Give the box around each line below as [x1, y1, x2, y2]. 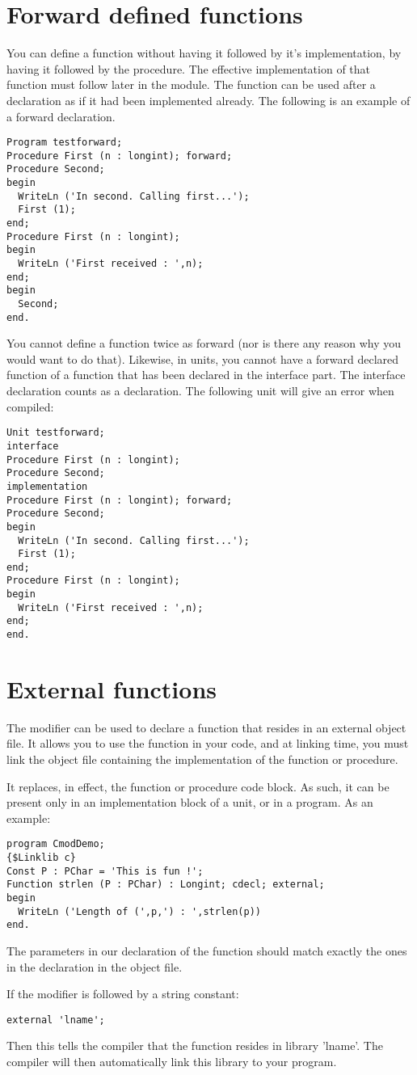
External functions [6, 672, 217, 705]
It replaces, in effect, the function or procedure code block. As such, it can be [6, 778, 390, 795]
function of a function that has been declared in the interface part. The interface [6, 366, 406, 383]
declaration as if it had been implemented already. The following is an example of [6, 91, 411, 108]
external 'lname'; [6, 1014, 105, 1026]
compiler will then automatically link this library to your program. [6, 1053, 337, 1070]
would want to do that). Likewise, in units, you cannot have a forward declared [6, 350, 399, 367]
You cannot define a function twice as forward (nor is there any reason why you [6, 335, 402, 352]
